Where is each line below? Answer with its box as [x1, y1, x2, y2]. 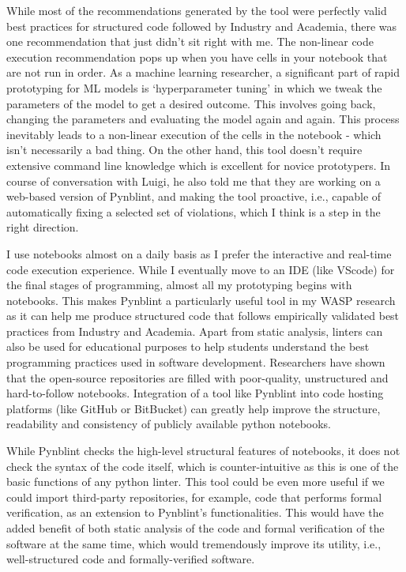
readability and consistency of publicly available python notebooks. [6, 416, 331, 432]
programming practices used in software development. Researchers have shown [6, 354, 385, 371]
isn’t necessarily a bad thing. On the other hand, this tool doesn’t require [6, 141, 363, 158]
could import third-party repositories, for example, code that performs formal [6, 488, 382, 505]
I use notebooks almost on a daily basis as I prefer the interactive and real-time [6, 245, 392, 262]
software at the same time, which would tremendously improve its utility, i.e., [6, 535, 382, 551]
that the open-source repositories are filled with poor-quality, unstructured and [6, 369, 389, 386]
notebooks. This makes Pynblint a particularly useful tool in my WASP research [6, 292, 396, 308]
